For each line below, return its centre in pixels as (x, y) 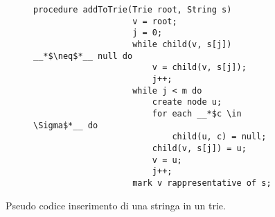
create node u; (187, 102)
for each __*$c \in (197, 113)
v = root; (155, 21)
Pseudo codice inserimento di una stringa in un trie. (116, 205)
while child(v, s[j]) (182, 44)
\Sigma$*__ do (66, 125)
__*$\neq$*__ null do (83, 56)
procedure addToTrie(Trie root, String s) (133, 10)
